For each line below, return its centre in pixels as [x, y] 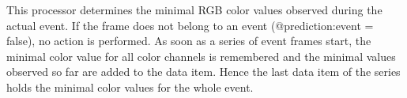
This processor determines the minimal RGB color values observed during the [194, 9]
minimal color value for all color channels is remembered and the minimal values [201, 56]
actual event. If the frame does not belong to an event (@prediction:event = [190, 25]
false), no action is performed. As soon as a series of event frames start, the [189, 41]
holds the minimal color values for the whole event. [130, 87]
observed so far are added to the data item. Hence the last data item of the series [203, 72]
